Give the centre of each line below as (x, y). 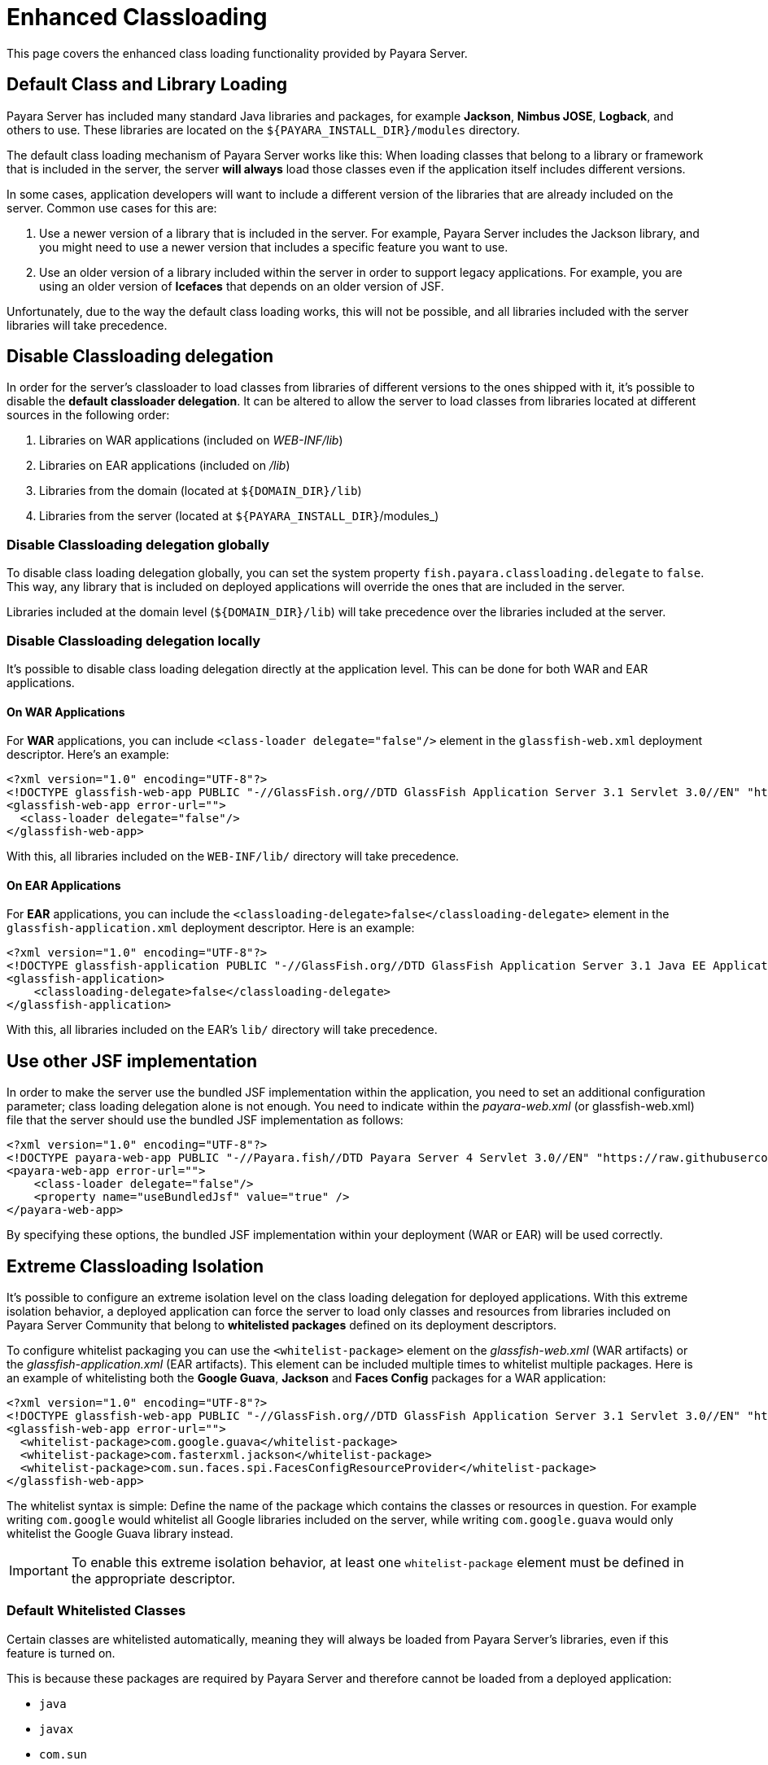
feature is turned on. (61, 1653)
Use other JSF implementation (132, 1061)
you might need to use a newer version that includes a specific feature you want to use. (274, 247)
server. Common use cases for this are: (112, 208)
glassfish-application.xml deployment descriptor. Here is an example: (211, 928)
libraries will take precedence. (87, 325)
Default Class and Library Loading (147, 85)
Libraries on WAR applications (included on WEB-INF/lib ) (191, 440)
